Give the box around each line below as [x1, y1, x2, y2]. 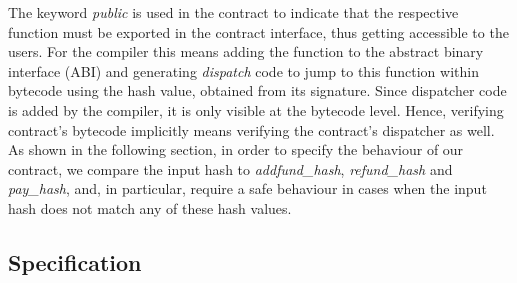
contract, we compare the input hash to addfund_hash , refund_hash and [8, 158, 453, 179]
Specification [8, 246, 142, 277]
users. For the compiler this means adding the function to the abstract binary [8, 41, 484, 62]
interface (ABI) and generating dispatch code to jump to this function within [8, 60, 479, 81]
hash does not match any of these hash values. [8, 197, 292, 218]
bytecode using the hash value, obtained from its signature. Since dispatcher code [8, 80, 507, 101]
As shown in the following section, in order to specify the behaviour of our [8, 139, 464, 160]
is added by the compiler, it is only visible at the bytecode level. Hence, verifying [8, 99, 504, 120]
